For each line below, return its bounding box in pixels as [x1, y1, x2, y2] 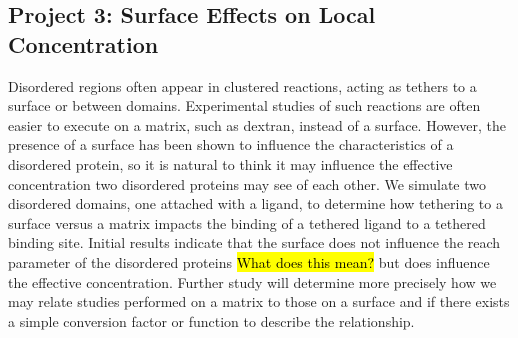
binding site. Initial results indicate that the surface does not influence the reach [8, 232, 501, 253]
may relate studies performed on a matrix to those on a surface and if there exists [8, 291, 510, 312]
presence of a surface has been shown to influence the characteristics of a [8, 134, 454, 155]
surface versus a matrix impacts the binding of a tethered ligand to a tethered [8, 212, 486, 233]
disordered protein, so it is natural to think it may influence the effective [8, 153, 453, 174]
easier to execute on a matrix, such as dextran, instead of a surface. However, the [8, 114, 506, 135]
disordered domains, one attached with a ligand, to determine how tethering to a [8, 193, 503, 214]
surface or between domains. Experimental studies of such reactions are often [8, 95, 481, 116]
